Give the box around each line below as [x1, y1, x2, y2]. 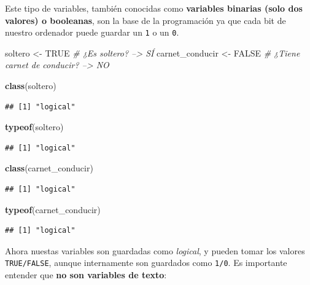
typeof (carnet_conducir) [5, 203, 101, 216]
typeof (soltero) [5, 120, 64, 133]
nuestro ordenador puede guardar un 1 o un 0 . [5, 26, 179, 39]
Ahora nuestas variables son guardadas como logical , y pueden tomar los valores [5, 244, 305, 257]
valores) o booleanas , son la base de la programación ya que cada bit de [5, 14, 286, 26]
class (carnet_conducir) [5, 162, 93, 174]
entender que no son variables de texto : [5, 268, 167, 281]
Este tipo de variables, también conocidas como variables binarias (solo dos [5, 2, 303, 14]
